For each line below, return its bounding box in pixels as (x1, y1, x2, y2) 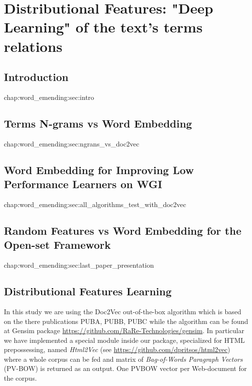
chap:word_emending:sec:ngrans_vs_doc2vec (4, 138, 140, 148)
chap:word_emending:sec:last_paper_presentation (4, 260, 154, 270)
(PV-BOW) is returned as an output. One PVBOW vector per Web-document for (4, 363, 247, 373)
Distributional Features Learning (4, 284, 172, 299)
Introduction (4, 69, 69, 84)
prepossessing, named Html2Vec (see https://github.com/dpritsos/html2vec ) (4, 344, 230, 354)
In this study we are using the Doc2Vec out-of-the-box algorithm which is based (4, 306, 241, 316)
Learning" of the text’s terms (4, 17, 203, 37)
